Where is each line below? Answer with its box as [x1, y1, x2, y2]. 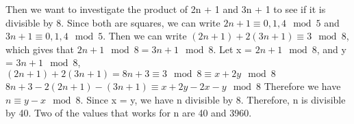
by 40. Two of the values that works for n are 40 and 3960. [5, 106, 252, 120]
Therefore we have [264, 78, 341, 93]
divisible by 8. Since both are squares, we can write [5, 15, 220, 29]
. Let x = [213, 42, 252, 56]
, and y [316, 42, 346, 56]
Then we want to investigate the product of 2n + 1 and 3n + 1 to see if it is [5, 2, 326, 16]
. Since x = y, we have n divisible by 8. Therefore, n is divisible [80, 92, 346, 106]
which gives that [5, 42, 75, 56]
